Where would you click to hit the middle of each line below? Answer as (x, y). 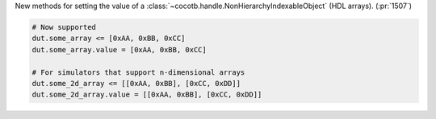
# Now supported (64, 27)
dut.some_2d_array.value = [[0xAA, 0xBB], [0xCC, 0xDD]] (147, 95)
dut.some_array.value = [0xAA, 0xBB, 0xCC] (119, 49)
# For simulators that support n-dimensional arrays (138, 72)
